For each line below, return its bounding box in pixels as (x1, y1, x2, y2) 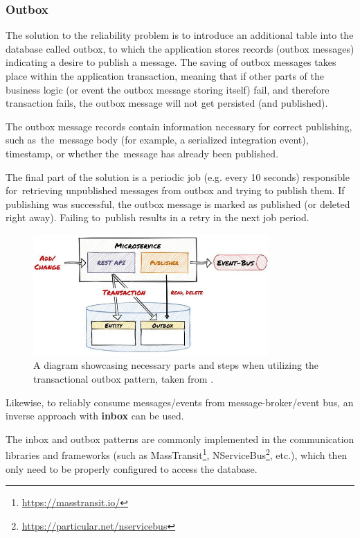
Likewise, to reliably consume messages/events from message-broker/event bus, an (6, 394, 354, 409)
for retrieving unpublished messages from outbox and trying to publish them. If (6, 183, 345, 198)
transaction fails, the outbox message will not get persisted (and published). (6, 96, 328, 110)
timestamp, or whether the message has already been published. (6, 146, 279, 160)
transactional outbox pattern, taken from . (33, 372, 214, 386)
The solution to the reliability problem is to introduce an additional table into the (6, 28, 354, 42)
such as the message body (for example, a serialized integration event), (6, 132, 309, 147)
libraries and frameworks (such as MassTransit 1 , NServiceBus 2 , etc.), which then (6, 446, 348, 462)
